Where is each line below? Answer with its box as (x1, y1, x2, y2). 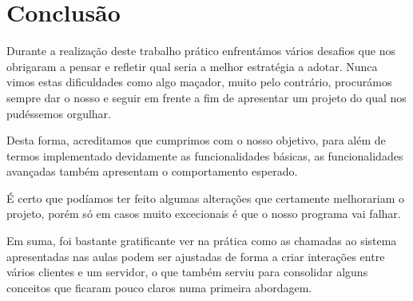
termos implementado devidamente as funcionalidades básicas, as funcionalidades (6, 147, 403, 164)
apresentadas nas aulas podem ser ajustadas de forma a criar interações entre (6, 248, 385, 264)
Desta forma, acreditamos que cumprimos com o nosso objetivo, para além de (6, 132, 386, 149)
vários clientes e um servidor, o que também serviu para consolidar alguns (6, 263, 368, 280)
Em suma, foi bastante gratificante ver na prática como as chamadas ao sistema (6, 232, 397, 249)
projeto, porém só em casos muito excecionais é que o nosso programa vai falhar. (6, 205, 401, 222)
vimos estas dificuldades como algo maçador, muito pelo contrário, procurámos (6, 73, 392, 90)
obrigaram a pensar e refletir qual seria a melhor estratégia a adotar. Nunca (6, 57, 378, 74)
